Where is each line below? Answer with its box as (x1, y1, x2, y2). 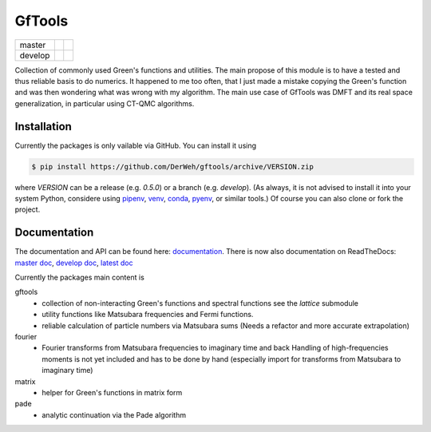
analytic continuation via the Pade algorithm (42, 410, 187, 419)
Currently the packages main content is (14, 272, 145, 283)
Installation (14, 120, 72, 133)
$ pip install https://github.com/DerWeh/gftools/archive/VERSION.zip (31, 162, 314, 171)
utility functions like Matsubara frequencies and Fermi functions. (42, 310, 254, 319)
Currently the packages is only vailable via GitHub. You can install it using (14, 141, 257, 150)
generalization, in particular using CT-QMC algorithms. (14, 98, 195, 108)
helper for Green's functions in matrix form (42, 387, 183, 397)
